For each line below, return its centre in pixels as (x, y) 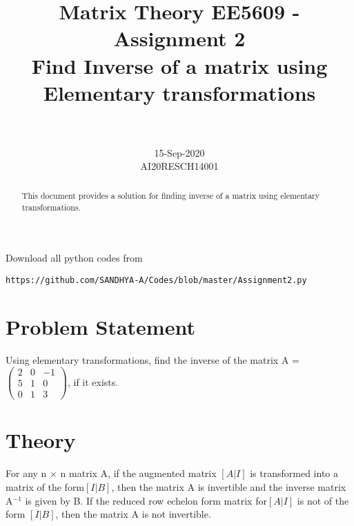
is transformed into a (294, 473)
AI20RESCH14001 (179, 166)
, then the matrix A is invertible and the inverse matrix (229, 487)
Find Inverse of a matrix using (179, 65)
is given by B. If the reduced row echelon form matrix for (146, 500)
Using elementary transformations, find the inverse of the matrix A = (153, 359)
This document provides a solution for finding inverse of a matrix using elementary (171, 195)
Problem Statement (100, 326)
